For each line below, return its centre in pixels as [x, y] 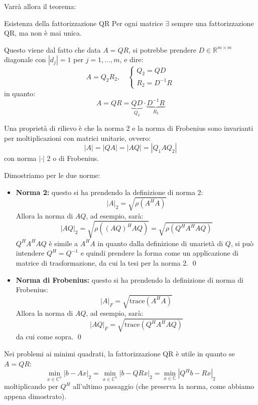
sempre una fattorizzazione [213, 23]
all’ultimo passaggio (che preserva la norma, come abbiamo [164, 386]
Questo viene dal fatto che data [52, 49]
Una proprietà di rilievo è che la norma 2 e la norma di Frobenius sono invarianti [129, 128]
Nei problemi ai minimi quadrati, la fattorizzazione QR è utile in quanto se [119, 354]
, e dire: [132, 59]
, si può [242, 243]
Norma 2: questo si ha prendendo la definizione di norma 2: [109, 192]
